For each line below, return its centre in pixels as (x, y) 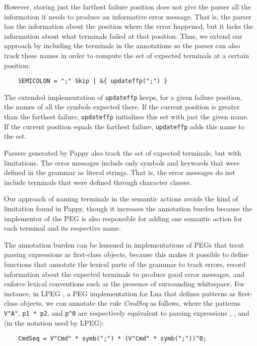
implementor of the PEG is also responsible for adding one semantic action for (123, 218)
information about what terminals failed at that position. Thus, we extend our (123, 36)
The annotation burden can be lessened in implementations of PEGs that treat (124, 244)
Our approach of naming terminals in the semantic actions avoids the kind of (121, 199)
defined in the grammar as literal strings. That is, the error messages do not (120, 172)
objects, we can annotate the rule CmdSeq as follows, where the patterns (130, 303)
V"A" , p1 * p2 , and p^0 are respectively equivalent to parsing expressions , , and (127, 312)
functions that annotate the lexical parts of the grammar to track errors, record (125, 264)
